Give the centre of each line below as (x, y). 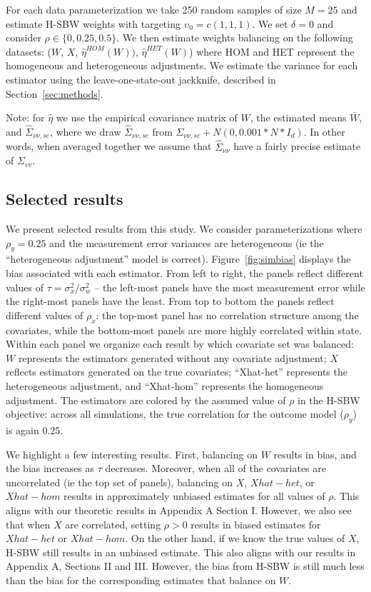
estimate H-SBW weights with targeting (93, 23)
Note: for (25, 117)
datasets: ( (29, 51)
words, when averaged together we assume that (109, 146)
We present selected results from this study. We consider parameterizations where (184, 229)
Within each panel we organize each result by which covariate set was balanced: (180, 344)
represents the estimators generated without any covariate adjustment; (172, 357)
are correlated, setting (113, 524)
